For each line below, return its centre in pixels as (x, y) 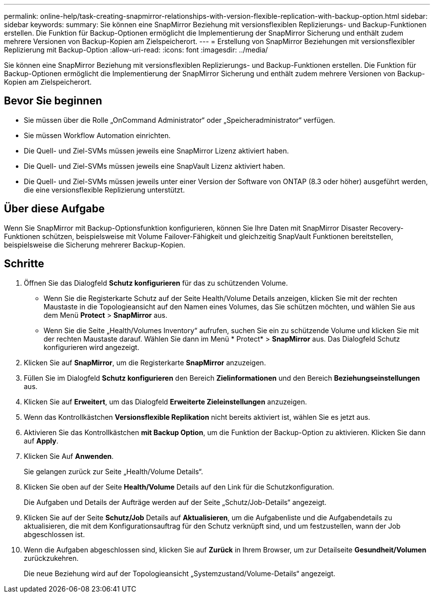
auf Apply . (41, 441)
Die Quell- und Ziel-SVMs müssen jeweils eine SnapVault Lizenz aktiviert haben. (155, 166)
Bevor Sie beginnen (53, 101)
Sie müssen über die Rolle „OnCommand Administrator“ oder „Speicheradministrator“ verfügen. (180, 120)
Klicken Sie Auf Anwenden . (69, 456)
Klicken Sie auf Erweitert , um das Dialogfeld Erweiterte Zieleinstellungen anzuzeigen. (165, 401)
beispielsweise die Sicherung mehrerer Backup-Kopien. (95, 245)
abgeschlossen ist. (54, 534)
